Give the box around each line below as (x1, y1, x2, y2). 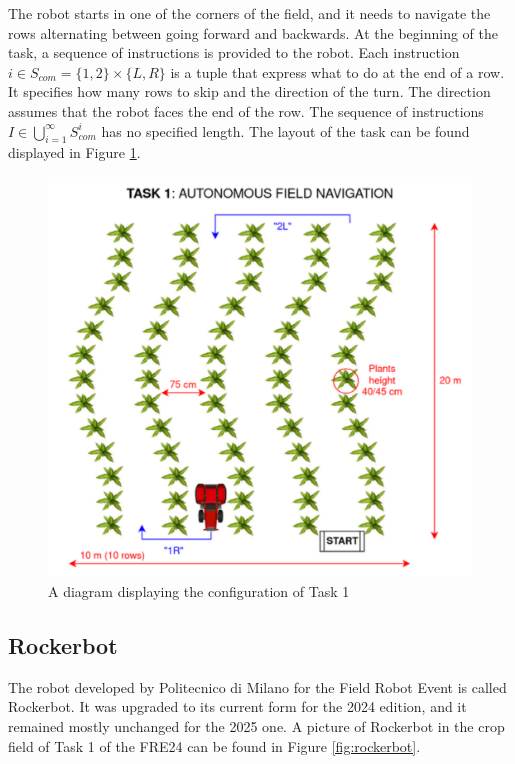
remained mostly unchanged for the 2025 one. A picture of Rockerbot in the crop (8, 715, 505, 736)
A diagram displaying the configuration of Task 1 (48, 580, 350, 601)
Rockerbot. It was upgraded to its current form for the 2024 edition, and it (8, 696, 467, 717)
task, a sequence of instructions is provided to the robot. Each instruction (8, 42, 460, 63)
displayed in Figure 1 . (8, 142, 141, 163)
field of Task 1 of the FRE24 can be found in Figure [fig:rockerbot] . (8, 735, 421, 756)
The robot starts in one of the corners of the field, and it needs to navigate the (8, 3, 491, 23)
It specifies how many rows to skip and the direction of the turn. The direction (8, 81, 491, 102)
